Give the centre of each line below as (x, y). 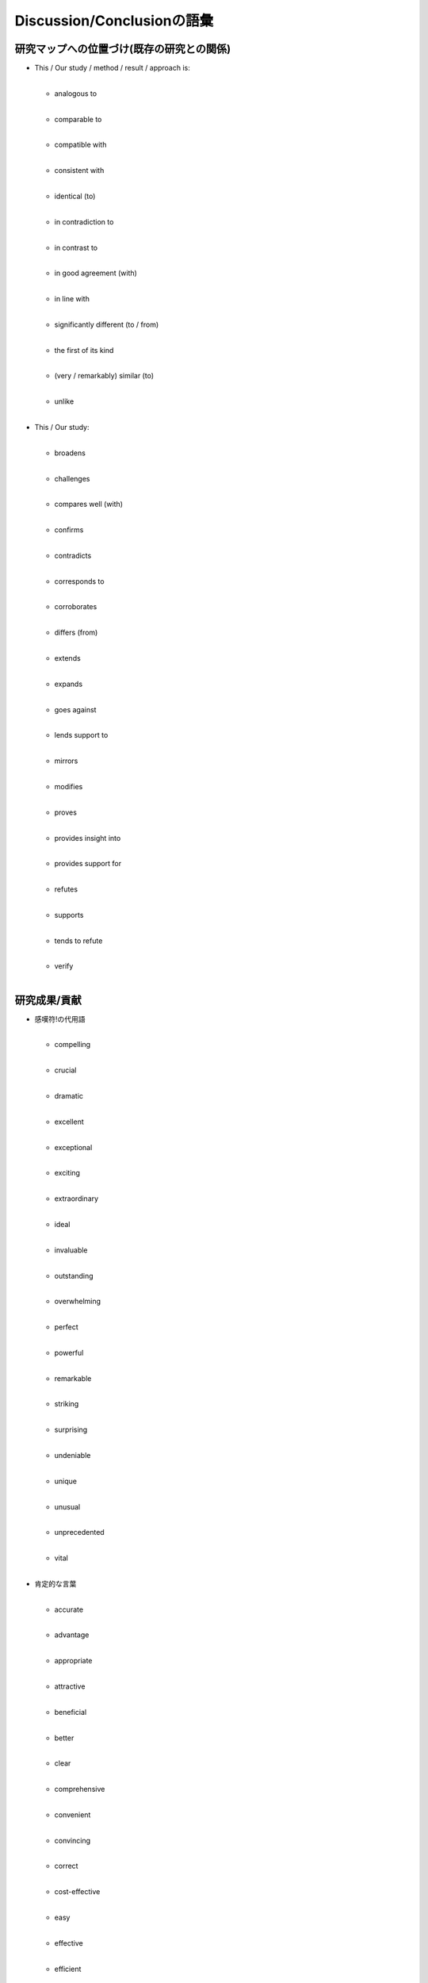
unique (65, 1481)
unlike (64, 401)
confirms (69, 530)
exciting (67, 1173)
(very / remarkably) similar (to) (104, 376)
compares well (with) (88, 504)
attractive (70, 1686)
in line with (72, 299)
